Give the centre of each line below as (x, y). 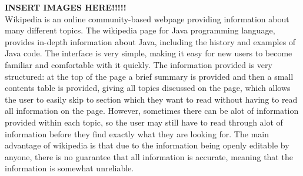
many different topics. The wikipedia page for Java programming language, (140, 30)
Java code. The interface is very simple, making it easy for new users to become (149, 53)
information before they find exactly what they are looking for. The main (137, 133)
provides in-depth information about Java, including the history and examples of (150, 41)
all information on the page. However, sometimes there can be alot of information (152, 111)
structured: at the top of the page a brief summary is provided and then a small (149, 76)
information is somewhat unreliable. (69, 168)
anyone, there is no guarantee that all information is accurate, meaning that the (149, 156)
